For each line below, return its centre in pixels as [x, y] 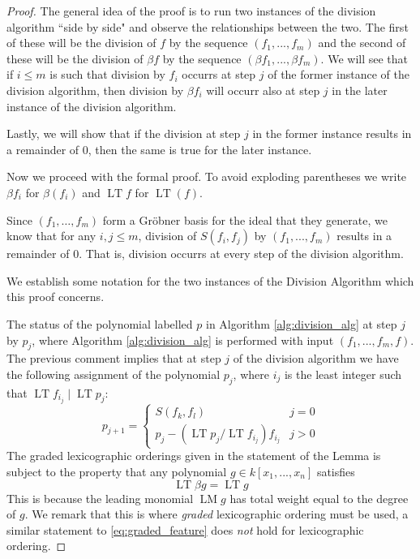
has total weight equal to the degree [319, 498]
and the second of [362, 43]
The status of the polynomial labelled [100, 323]
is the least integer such [343, 374]
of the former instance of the [339, 74]
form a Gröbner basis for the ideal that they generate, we [245, 219]
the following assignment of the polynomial [114, 374]
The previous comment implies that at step [114, 358]
